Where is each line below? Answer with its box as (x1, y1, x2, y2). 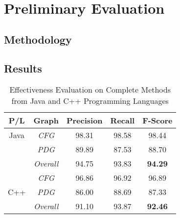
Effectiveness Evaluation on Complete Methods (9, 84, 171, 96)
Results (4, 60, 42, 75)
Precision (66, 115, 103, 126)
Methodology (4, 31, 72, 47)
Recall (110, 115, 135, 126)
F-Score (142, 115, 173, 126)
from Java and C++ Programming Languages (11, 95, 169, 107)
